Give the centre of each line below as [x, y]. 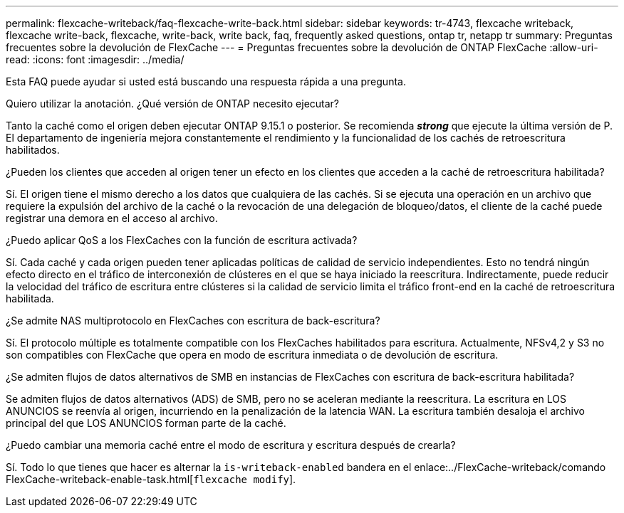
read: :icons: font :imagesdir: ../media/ [95, 59]
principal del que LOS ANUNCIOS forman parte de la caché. [146, 423]
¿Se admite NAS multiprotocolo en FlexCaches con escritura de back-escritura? [193, 321]
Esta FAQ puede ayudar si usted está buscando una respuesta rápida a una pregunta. [206, 81]
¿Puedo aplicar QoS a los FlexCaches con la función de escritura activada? [182, 240]
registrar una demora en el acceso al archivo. [112, 218]
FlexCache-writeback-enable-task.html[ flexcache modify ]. [151, 479]
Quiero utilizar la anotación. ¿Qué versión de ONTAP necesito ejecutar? [173, 104]
